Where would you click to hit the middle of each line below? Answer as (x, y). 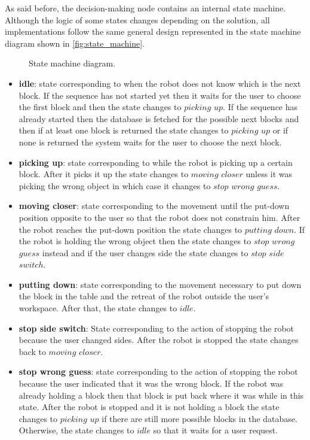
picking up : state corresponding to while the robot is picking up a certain (156, 162)
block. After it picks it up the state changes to (104, 174)
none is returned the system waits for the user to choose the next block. (150, 142)
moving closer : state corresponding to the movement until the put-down (154, 206)
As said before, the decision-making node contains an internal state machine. (145, 8)
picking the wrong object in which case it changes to (115, 185)
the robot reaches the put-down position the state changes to (131, 229)
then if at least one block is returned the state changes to (124, 130)
